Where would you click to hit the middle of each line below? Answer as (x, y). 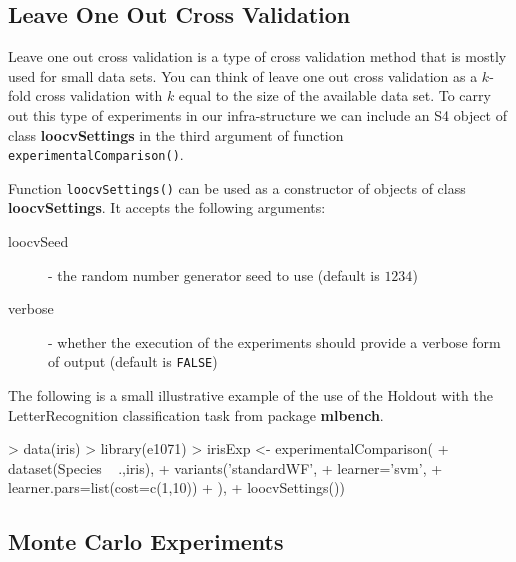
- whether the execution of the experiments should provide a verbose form (274, 341)
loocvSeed (38, 241)
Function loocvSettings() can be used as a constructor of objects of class (237, 187)
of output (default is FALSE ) (133, 361)
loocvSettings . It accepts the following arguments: (167, 207)
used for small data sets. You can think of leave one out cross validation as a (243, 75)
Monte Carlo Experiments (146, 541)
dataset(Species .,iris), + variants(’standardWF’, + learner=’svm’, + (225, 467)
